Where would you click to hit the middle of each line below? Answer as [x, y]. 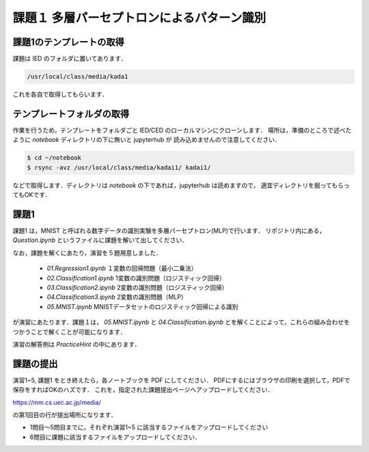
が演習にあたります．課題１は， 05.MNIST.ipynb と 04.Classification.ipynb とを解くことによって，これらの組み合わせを [181, 322]
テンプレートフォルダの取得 [71, 114]
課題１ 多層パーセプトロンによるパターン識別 [139, 18]
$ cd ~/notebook [54, 158]
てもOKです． [32, 195]
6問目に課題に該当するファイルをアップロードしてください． [115, 437]
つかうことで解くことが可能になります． [69, 332]
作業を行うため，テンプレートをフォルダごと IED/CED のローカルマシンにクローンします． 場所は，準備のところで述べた [182, 130]
